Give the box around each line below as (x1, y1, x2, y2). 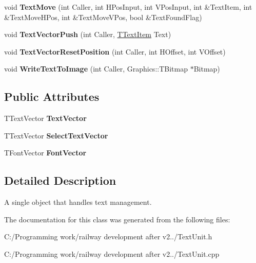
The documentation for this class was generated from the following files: (4, 214, 230, 224)
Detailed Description (4, 172, 116, 188)
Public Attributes (4, 89, 100, 104)
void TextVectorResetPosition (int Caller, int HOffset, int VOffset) (4, 46, 226, 57)
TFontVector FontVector (4, 147, 87, 158)
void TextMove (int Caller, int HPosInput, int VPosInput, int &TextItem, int (4, 2, 252, 12)
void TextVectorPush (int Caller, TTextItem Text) (4, 29, 171, 40)
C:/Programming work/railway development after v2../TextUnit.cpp (4, 248, 220, 259)
